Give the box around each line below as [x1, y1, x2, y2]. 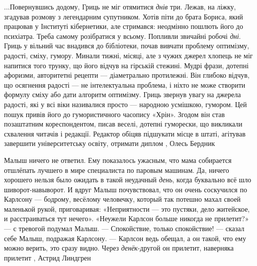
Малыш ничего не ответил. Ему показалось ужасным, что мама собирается [4, 154, 232, 165]
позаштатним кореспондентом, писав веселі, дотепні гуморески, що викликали [4, 119, 243, 129]
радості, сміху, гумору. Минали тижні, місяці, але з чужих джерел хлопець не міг [4, 50, 253, 60]
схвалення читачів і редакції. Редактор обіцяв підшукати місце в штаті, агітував [4, 128, 246, 138]
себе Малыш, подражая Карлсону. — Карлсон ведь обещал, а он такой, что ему [4, 233, 246, 243]
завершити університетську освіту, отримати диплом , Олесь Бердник [4, 138, 215, 148]
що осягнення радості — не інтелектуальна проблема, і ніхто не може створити [4, 79, 246, 90]
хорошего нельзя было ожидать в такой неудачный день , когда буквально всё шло [4, 174, 252, 185]
